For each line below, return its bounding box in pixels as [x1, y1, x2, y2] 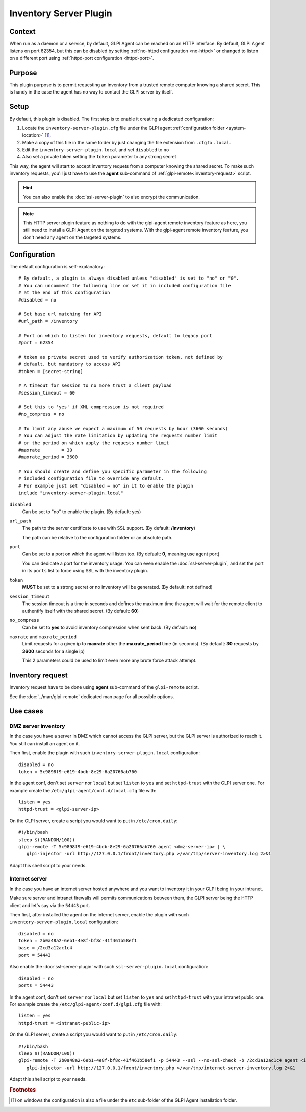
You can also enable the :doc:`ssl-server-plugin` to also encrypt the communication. [23, 194, 200, 200]
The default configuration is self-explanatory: [9, 264, 105, 270]
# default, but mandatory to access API [18, 361, 121, 367]
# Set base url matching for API [18, 311, 102, 317]
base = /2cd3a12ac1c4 [18, 945, 72, 951]
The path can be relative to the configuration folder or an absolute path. [22, 535, 173, 541]
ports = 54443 [18, 983, 54, 988]
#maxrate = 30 [18, 447, 72, 453]
